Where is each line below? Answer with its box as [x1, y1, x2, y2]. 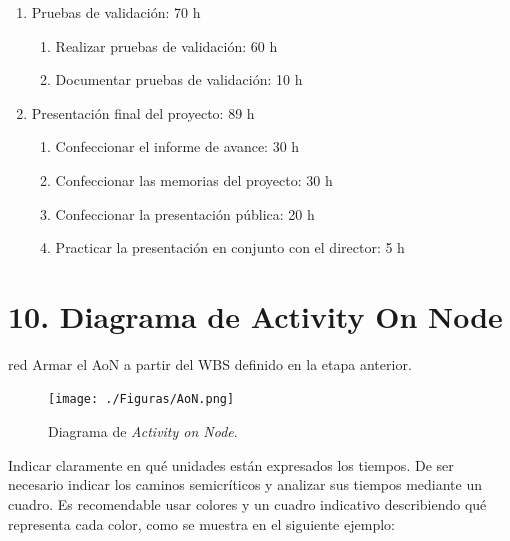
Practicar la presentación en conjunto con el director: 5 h [55, 237, 405, 258]
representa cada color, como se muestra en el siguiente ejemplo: [8, 513, 395, 534]
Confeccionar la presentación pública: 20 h [55, 203, 315, 224]
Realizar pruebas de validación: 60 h [55, 35, 278, 56]
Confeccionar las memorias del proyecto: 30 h [55, 169, 333, 190]
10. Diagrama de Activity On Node [8, 295, 503, 336]
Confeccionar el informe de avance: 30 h [55, 136, 300, 157]
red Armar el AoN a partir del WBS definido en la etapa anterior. [8, 353, 412, 374]
